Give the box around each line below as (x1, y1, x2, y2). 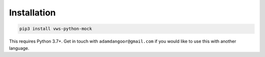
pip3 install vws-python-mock (19, 26, 92, 31)
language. (9, 45, 29, 51)
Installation (9, 7, 56, 18)
